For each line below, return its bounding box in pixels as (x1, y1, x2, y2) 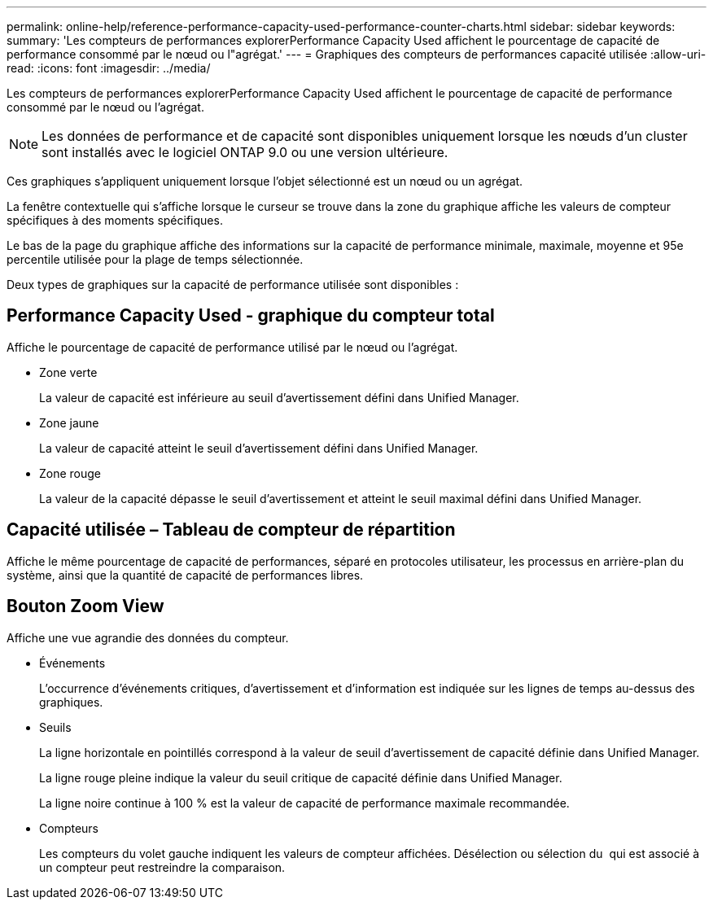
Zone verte (39, 365, 98, 379)
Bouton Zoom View (7, 596, 164, 617)
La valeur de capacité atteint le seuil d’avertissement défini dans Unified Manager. (39, 440, 479, 455)
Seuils (39, 720, 72, 734)
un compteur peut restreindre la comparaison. (39, 860, 286, 874)
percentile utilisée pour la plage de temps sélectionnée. (7, 252, 304, 266)
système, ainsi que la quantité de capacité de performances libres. (7, 567, 364, 582)
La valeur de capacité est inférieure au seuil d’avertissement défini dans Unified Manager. (39, 390, 519, 405)
